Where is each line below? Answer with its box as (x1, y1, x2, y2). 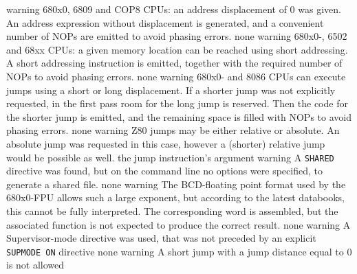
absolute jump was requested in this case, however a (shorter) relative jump (6, 136, 325, 150)
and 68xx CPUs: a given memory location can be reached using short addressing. (6, 42, 348, 56)
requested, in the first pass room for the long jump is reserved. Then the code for (6, 96, 348, 111)
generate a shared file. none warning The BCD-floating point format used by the (6, 176, 346, 191)
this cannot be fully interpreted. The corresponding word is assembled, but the (6, 203, 338, 218)
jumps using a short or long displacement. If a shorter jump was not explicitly (6, 82, 336, 97)
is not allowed (6, 258, 65, 272)
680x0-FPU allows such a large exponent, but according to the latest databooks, (6, 190, 345, 205)
